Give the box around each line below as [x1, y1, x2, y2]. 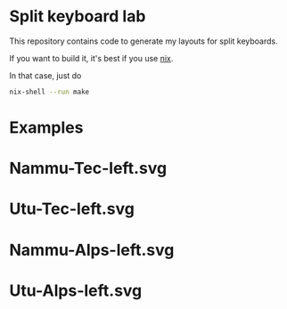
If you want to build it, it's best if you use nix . [9, 53, 174, 63]
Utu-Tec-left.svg [9, 199, 135, 219]
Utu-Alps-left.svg [9, 281, 143, 300]
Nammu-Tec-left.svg [9, 159, 168, 179]
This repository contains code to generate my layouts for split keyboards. [9, 36, 278, 46]
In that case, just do [9, 69, 82, 81]
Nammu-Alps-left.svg [9, 240, 175, 260]
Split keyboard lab [9, 6, 146, 27]
